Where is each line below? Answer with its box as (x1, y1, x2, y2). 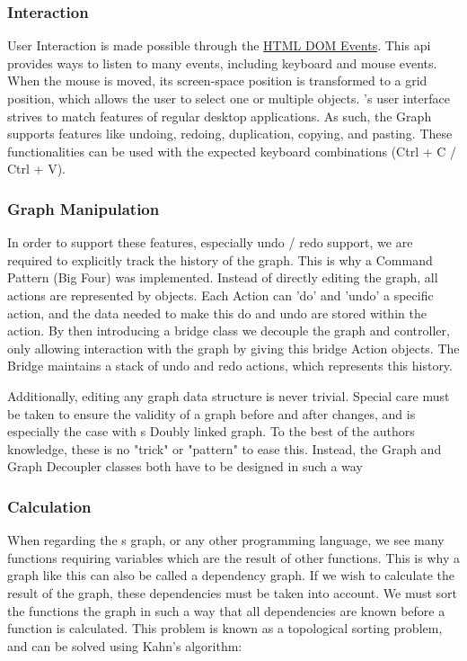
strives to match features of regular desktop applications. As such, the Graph (7, 106, 432, 125)
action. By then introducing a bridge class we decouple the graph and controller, (7, 321, 450, 340)
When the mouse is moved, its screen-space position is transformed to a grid (7, 71, 427, 90)
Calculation (7, 495, 92, 517)
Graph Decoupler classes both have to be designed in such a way (7, 457, 363, 476)
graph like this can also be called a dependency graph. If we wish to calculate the (7, 566, 455, 585)
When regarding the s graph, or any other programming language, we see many (7, 531, 445, 549)
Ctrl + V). (7, 159, 66, 178)
